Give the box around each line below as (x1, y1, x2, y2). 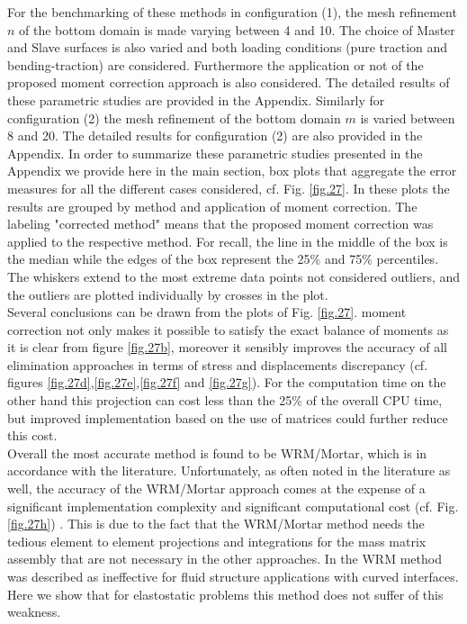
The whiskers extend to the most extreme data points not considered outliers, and (7, 267, 461, 285)
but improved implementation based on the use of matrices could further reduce (7, 408, 448, 427)
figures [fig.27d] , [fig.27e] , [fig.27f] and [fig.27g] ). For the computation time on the (7, 373, 446, 392)
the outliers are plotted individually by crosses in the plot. (7, 285, 328, 303)
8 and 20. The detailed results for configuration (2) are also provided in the (7, 126, 423, 145)
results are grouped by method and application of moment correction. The (7, 196, 418, 215)
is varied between (360, 108, 455, 127)
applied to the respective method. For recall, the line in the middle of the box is (7, 231, 448, 250)
